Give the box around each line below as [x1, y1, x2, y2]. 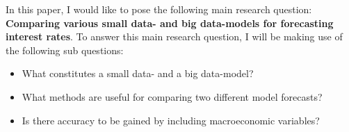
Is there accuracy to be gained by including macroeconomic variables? [22, 113, 320, 127]
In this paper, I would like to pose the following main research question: [6, 2, 312, 16]
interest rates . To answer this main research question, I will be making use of [6, 29, 343, 44]
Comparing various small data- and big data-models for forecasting [6, 15, 334, 30]
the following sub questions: [6, 42, 124, 57]
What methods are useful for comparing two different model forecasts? [22, 89, 323, 104]
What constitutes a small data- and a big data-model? [22, 66, 254, 81]
